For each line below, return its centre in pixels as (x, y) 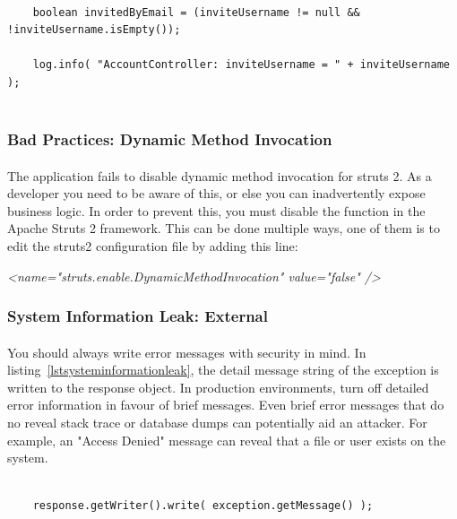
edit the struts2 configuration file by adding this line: (153, 245)
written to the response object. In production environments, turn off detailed (218, 387)
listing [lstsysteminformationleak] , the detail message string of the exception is (223, 370)
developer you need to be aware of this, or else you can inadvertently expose (216, 193)
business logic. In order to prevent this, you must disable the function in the (216, 210)
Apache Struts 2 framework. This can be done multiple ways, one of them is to (224, 228)
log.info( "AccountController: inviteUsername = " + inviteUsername (241, 65)
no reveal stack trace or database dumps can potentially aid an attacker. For (217, 422)
